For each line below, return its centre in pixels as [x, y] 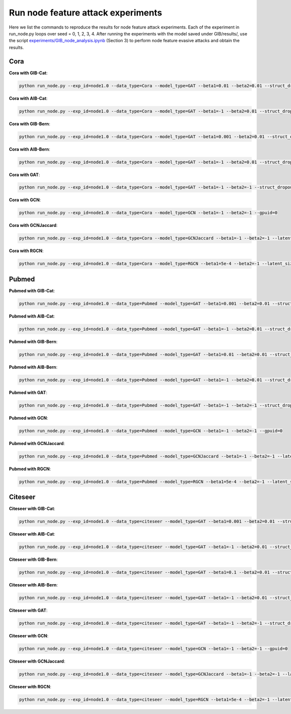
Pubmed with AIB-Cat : [32, 316]
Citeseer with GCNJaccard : [37, 661]
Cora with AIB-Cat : [28, 98]
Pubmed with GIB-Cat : [32, 290]
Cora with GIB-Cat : [28, 73]
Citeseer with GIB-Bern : [33, 559]
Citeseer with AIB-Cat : [32, 534]
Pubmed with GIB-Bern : [33, 341]
